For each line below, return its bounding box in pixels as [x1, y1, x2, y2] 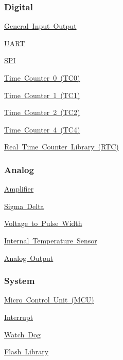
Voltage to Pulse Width [4, 218, 82, 229]
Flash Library [4, 346, 49, 357]
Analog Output [4, 252, 54, 263]
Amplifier [4, 183, 34, 194]
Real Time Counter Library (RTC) [4, 141, 119, 152]
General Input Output [4, 21, 77, 31]
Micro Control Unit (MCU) [4, 294, 94, 305]
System [4, 274, 35, 287]
